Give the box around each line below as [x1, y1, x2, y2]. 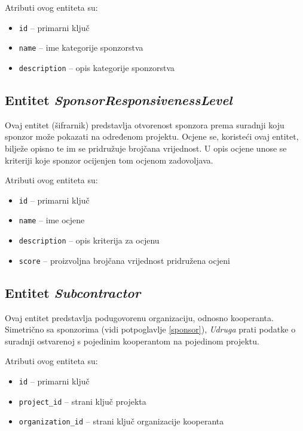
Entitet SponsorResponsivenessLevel [5, 90, 232, 109]
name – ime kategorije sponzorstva [19, 41, 143, 54]
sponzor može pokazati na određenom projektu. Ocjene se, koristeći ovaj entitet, [5, 130, 299, 143]
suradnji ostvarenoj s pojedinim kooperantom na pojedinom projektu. [5, 334, 259, 347]
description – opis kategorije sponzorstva [19, 61, 175, 73]
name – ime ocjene [19, 214, 85, 226]
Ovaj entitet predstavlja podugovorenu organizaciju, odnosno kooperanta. [5, 311, 274, 324]
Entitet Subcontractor [5, 283, 141, 301]
